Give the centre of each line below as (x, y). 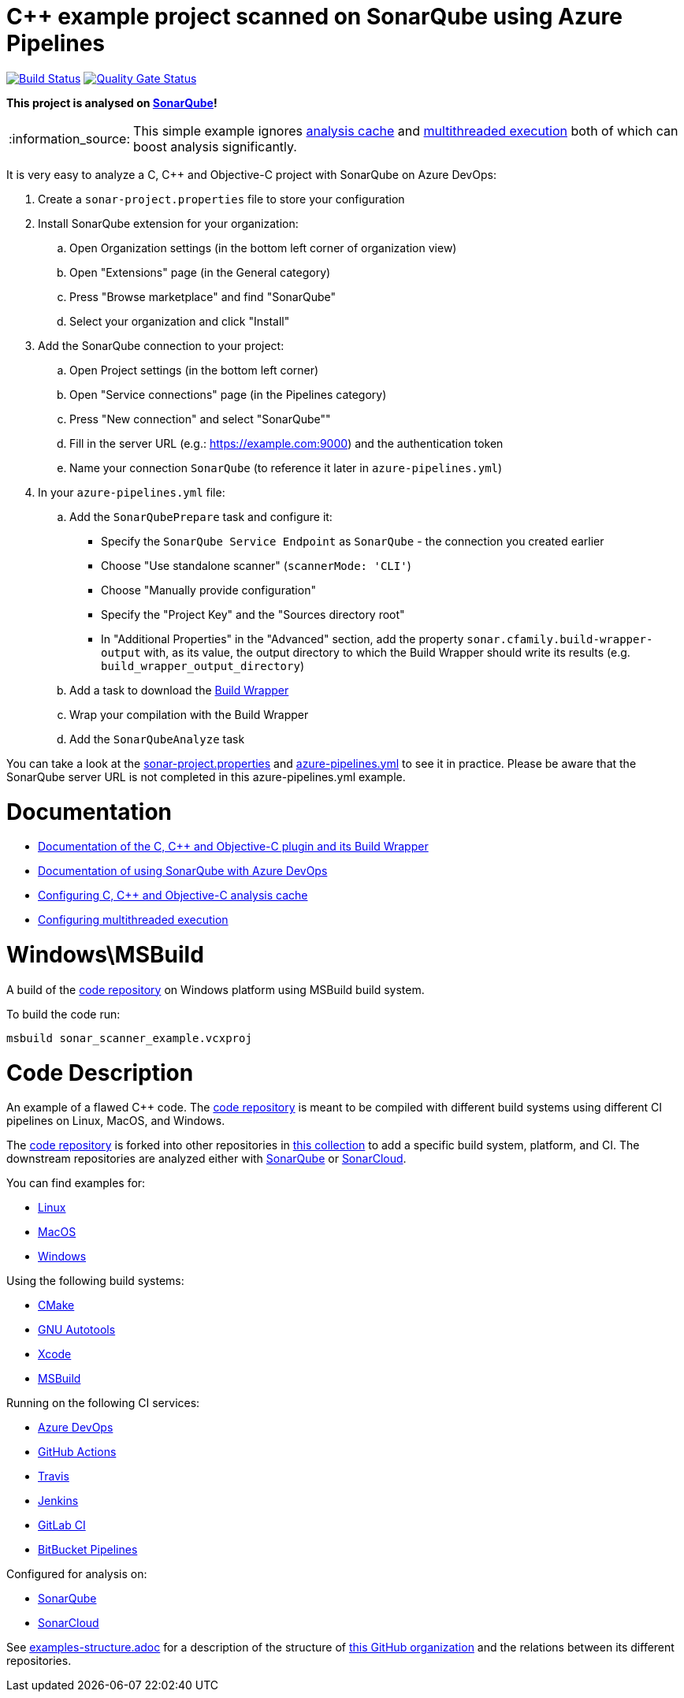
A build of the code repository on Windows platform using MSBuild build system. (216, 989)
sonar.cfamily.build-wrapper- (560, 639)
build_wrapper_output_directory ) (203, 665)
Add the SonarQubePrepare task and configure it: (201, 516)
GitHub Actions (77, 1452)
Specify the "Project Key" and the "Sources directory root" (253, 614)
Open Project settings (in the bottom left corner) (194, 370)
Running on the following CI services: (103, 1403)
